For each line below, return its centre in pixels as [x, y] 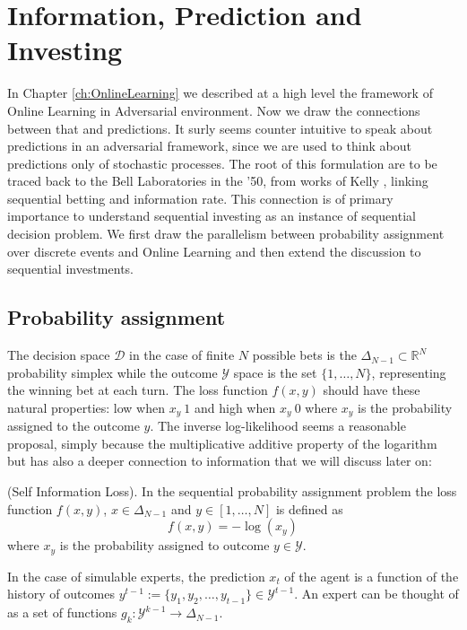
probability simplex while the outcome [112, 372]
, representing [409, 372]
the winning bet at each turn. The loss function [138, 390]
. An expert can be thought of [376, 594]
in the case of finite [182, 355]
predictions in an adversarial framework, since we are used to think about [209, 146]
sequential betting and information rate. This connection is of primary [200, 198]
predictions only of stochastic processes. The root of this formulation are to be [222, 163]
